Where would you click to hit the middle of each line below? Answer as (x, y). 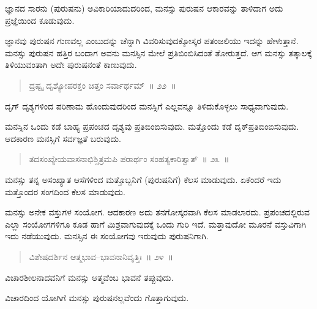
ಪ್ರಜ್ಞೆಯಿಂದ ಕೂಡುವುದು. (40, 20)
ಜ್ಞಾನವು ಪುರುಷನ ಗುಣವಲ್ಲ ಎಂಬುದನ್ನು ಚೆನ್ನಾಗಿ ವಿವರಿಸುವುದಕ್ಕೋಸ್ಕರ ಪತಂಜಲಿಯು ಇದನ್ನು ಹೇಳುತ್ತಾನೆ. (152, 41)
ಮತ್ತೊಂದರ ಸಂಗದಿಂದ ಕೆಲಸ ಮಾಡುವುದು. (65, 191)
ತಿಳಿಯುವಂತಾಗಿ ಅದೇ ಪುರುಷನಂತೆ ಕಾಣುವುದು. (71, 65)
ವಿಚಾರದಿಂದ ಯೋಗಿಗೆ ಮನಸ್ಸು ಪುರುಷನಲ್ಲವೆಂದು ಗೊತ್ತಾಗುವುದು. (97, 298)
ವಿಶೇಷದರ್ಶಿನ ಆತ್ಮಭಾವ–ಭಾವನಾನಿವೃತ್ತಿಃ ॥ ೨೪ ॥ (101, 256)
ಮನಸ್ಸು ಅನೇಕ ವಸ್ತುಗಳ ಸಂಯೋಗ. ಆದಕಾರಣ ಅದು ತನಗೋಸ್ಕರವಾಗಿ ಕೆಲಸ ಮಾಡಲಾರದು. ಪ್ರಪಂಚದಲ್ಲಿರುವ (158, 212)
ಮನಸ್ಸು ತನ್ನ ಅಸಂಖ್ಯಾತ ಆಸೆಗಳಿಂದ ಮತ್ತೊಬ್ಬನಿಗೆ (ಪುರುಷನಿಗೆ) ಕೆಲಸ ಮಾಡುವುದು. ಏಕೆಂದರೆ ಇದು (143, 179)
